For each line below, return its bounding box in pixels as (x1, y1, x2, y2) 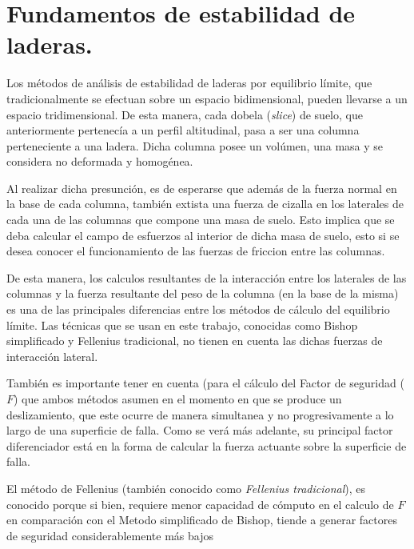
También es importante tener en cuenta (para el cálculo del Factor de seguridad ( (6, 375, 404, 391)
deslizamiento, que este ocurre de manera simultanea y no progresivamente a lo (6, 406, 394, 423)
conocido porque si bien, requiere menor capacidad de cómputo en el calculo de (6, 495, 394, 512)
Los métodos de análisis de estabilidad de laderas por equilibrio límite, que (6, 74, 372, 91)
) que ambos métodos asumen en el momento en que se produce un (14, 391, 342, 407)
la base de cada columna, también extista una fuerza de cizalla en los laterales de (6, 195, 404, 212)
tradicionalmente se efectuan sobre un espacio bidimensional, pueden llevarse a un (6, 90, 408, 106)
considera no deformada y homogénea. (6, 153, 193, 170)
